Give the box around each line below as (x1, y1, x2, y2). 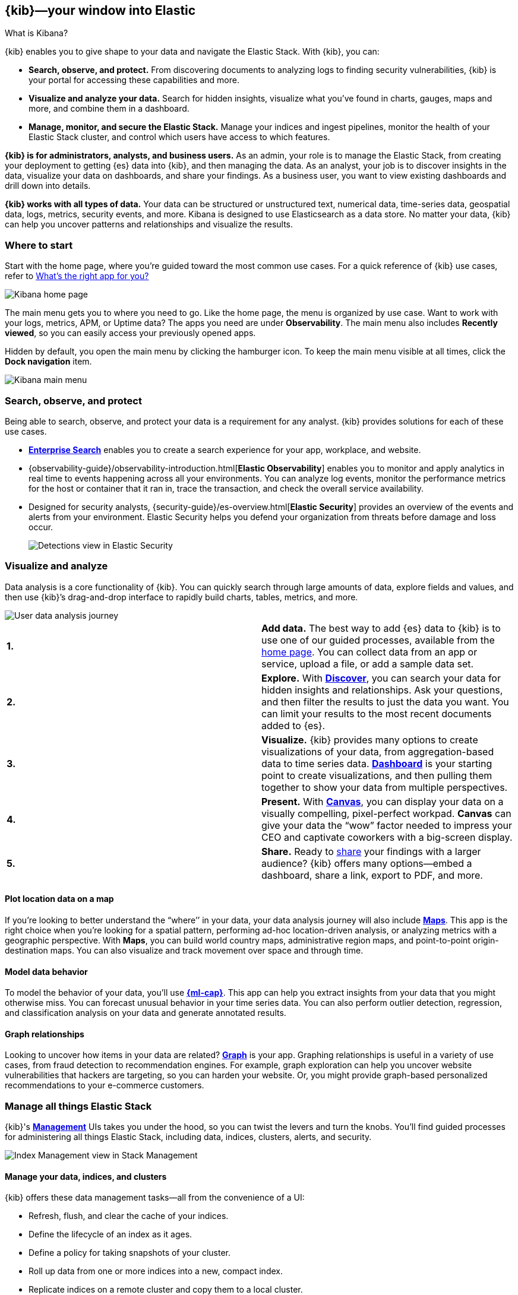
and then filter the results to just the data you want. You (261, 695, 509, 708)
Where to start (5, 239, 73, 251)
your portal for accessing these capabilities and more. (29, 75, 239, 86)
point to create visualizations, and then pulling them (261, 769, 492, 781)
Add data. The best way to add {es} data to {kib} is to (261, 622, 501, 634)
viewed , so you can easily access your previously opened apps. (5, 328, 256, 338)
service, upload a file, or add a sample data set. (261, 657, 474, 670)
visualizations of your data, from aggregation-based (261, 745, 494, 758)
